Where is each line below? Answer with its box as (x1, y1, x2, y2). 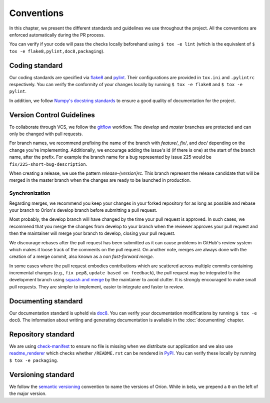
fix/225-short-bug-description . (9, 161, 87, 167)
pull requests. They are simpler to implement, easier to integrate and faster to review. (9, 283, 184, 290)
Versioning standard (9, 370, 74, 379)
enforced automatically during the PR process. (9, 32, 105, 38)
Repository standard (9, 330, 75, 338)
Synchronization (9, 190, 50, 197)
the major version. (9, 390, 47, 396)
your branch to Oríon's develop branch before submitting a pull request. (9, 207, 157, 213)
